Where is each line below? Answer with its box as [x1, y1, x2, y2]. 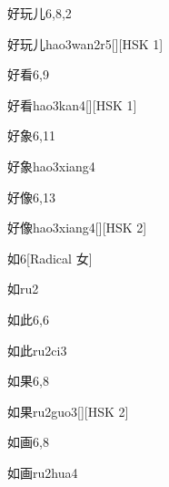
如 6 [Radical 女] [7, 248, 93, 267]
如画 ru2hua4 [7, 462, 78, 482]
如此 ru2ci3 [7, 340, 67, 359]
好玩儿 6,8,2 [7, 4, 72, 22]
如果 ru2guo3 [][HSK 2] [7, 401, 129, 420]
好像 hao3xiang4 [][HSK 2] [7, 218, 147, 237]
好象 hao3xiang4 [7, 156, 95, 175]
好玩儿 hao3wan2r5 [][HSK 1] [7, 34, 164, 53]
